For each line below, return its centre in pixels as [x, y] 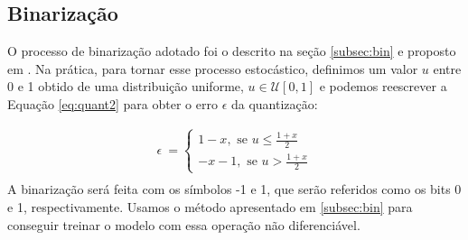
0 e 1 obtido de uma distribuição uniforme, [126, 86]
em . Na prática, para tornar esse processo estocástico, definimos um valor [213, 68]
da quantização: [274, 103]
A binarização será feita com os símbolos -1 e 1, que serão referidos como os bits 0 [234, 189]
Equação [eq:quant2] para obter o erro [112, 103]
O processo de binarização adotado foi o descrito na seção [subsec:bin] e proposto [232, 51]
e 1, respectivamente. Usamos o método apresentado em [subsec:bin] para [210, 207]
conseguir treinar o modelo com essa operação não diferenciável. [184, 224]
